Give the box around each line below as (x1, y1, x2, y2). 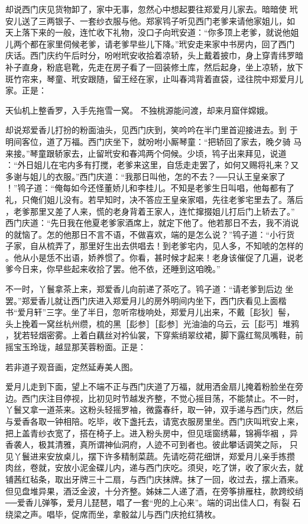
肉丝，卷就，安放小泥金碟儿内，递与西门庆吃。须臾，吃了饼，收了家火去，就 (5, 461, 303, 474)
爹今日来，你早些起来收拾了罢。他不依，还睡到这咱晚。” (5, 263, 221, 275)
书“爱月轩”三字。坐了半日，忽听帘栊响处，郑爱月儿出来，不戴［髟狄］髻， (5, 306, 295, 318)
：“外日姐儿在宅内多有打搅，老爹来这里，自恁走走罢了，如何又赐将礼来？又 (5, 159, 299, 171)
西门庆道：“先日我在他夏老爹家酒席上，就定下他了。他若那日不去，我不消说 (5, 216, 299, 229)
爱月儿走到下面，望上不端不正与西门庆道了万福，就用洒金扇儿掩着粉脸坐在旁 (5, 380, 303, 393)
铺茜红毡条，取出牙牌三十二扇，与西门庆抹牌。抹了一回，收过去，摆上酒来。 (5, 473, 303, 485)
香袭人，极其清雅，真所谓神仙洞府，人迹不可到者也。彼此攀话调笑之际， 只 (5, 438, 298, 451)
